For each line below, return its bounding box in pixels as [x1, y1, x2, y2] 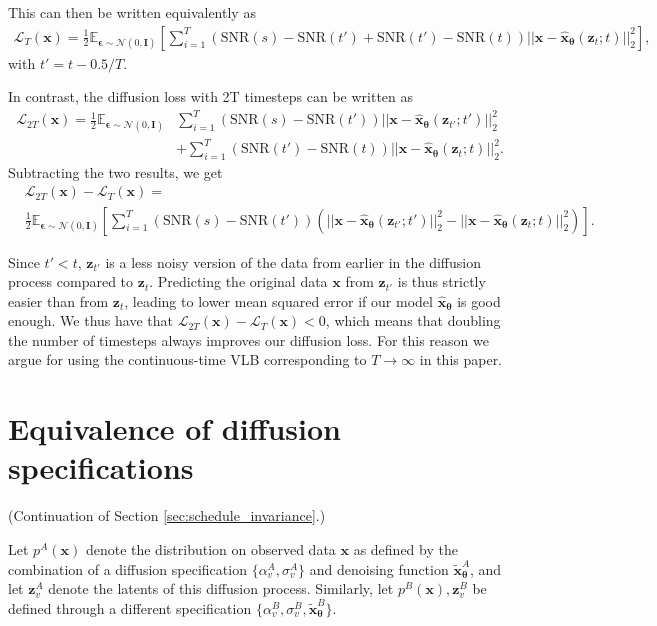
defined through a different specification [8, 597, 252, 618]
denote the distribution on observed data [85, 538, 336, 559]
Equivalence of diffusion [8, 408, 342, 449]
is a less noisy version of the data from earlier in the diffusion [105, 251, 481, 272]
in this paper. [419, 349, 503, 370]
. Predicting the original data [149, 271, 328, 292]
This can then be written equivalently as [8, 2, 256, 22]
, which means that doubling [325, 310, 501, 331]
